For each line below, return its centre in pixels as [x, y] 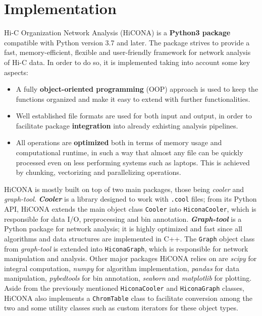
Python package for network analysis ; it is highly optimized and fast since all [123, 229]
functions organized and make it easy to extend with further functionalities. [133, 99]
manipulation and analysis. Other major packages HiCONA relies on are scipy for [130, 258]
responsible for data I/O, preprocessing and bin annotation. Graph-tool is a [123, 218]
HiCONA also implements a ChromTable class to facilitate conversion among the [128, 298]
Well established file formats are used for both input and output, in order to [134, 116]
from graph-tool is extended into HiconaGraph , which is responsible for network [126, 248]
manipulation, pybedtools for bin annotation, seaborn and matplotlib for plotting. [128, 278]
